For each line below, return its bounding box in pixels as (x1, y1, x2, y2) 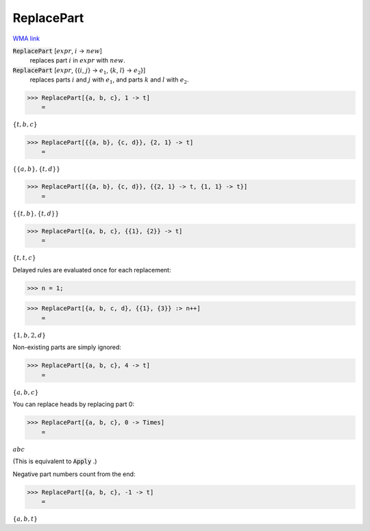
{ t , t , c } (12, 254, 36, 262)
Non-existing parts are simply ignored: (12, 343, 121, 351)
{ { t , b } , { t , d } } (12, 209, 60, 217)
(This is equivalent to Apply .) (12, 457, 97, 466)
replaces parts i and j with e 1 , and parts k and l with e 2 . (29, 75, 189, 85)
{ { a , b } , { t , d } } (12, 165, 61, 173)
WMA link (12, 34, 40, 43)
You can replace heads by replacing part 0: (12, 400, 135, 408)
